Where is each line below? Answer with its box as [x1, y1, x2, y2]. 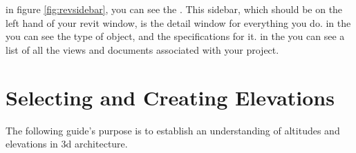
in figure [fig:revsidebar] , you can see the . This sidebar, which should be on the [6, 2, 343, 16]
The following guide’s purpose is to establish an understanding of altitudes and [6, 123, 340, 137]
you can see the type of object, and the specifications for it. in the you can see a [6, 29, 345, 43]
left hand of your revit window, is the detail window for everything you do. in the [6, 15, 351, 30]
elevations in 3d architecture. [6, 136, 128, 151]
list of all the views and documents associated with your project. [6, 42, 279, 57]
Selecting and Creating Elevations [6, 83, 335, 111]
